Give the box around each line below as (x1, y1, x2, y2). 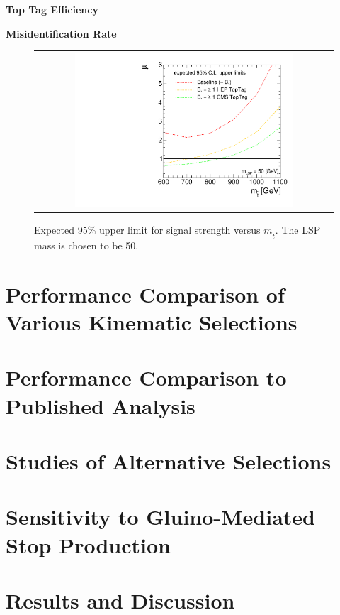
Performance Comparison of (6, 279, 285, 308)
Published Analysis (6, 391, 195, 420)
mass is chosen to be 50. (34, 238, 139, 253)
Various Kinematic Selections (6, 307, 297, 337)
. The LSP (275, 222, 321, 237)
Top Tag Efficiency (6, 2, 98, 16)
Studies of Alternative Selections (6, 447, 331, 475)
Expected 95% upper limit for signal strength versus (34, 222, 261, 237)
